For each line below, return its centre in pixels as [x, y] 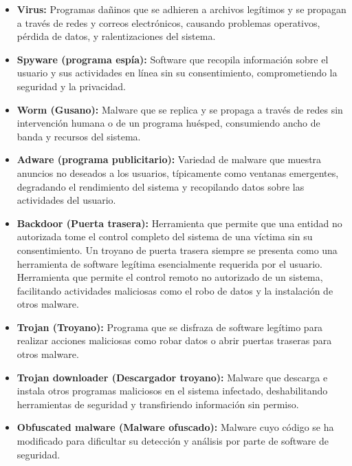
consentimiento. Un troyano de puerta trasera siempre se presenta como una [177, 250]
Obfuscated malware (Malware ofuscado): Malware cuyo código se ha [175, 427]
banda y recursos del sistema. [79, 136]
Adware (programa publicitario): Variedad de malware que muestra [169, 159]
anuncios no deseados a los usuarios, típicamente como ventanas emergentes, [178, 172]
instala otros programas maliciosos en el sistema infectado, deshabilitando [172, 391]
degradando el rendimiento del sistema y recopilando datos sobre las [161, 186]
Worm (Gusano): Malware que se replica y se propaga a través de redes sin [180, 109]
